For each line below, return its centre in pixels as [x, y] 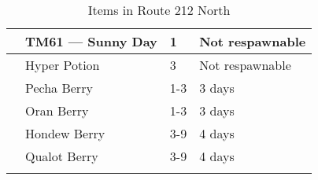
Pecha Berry [59, 88]
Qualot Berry [62, 156]
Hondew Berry [65, 133]
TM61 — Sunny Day [91, 41]
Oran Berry [57, 110]
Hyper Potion [63, 65]
